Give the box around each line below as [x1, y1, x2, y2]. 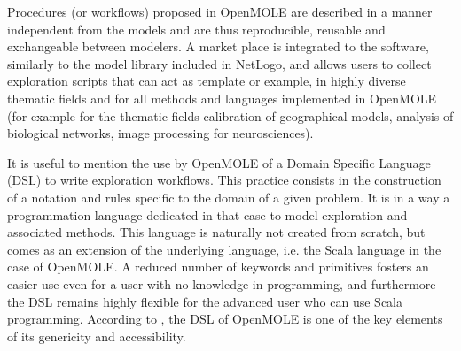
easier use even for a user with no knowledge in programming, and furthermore [7, 274, 436, 293]
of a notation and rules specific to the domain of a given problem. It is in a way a [7, 187, 450, 206]
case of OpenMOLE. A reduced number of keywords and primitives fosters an [7, 257, 429, 276]
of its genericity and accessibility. [7, 326, 186, 345]
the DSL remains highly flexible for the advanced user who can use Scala [7, 292, 403, 310]
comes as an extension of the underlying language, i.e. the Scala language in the [7, 240, 441, 258]
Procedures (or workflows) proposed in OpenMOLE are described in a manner [7, 3, 433, 20]
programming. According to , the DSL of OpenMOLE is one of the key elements [7, 309, 443, 328]
